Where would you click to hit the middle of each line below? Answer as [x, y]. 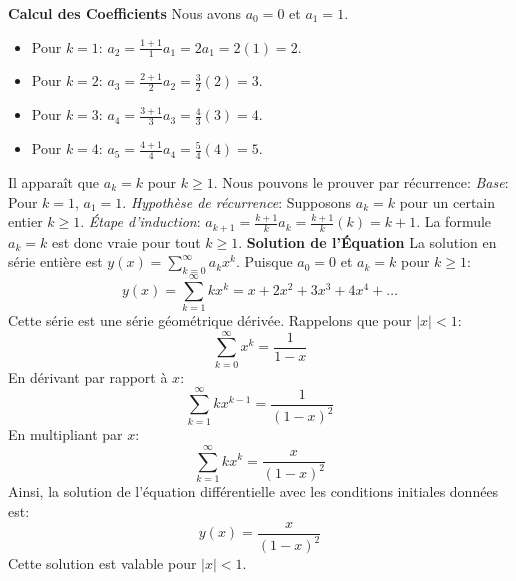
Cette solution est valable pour [102, 563]
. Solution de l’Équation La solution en [367, 241]
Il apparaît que [54, 181]
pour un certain [447, 201]
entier [25, 221]
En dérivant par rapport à [88, 376]
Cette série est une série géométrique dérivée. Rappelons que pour [210, 320]
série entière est [55, 261]
